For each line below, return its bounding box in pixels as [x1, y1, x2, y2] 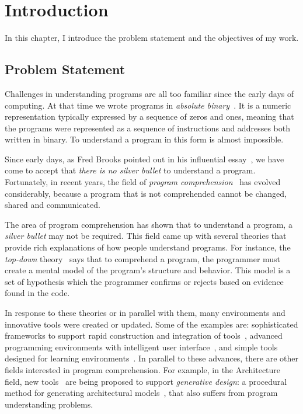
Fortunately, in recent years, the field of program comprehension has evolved [5, 176, 281, 188]
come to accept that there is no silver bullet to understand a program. [5, 164, 256, 176]
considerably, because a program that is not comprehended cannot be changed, [5, 187, 287, 199]
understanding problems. [5, 398, 93, 410]
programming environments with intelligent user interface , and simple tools [5, 340, 278, 353]
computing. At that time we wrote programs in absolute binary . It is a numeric [5, 99, 291, 111]
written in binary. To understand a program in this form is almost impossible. [5, 133, 284, 145]
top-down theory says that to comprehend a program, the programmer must [5, 252, 281, 265]
